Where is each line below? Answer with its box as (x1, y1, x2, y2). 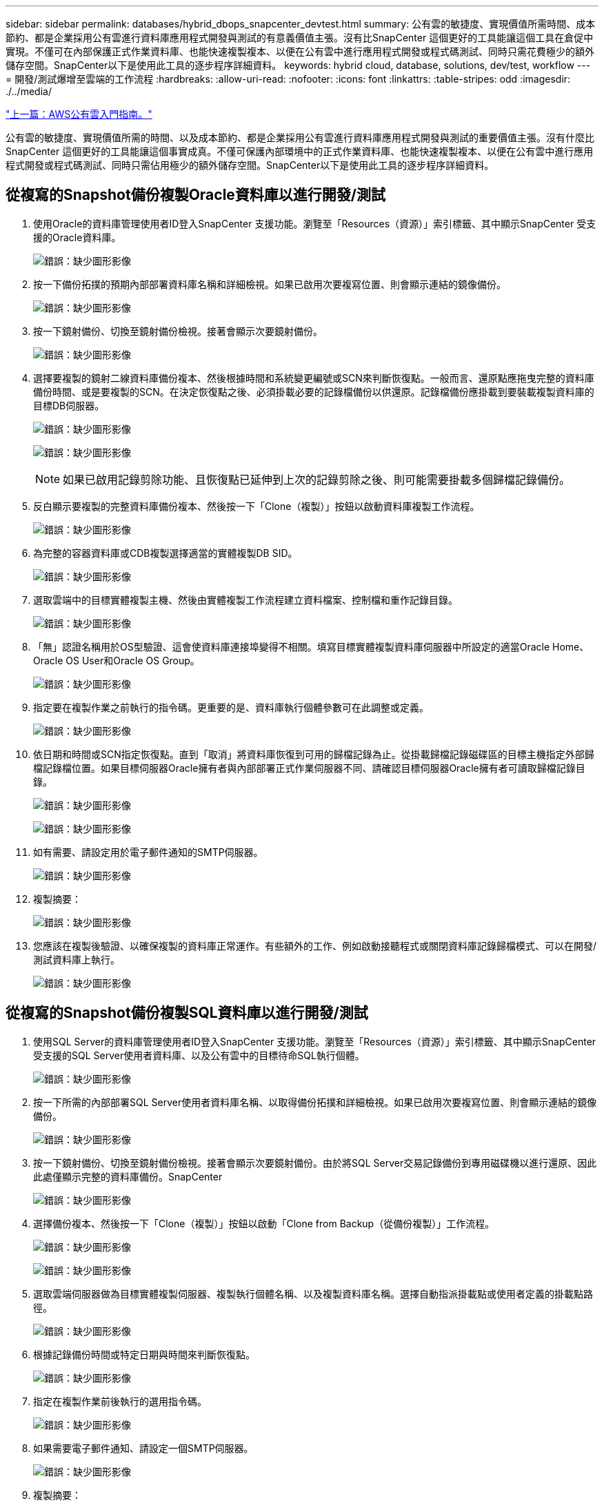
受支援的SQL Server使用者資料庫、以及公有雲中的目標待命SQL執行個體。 (33, 1049, 365, 1061)
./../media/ (6, 85, 52, 97)
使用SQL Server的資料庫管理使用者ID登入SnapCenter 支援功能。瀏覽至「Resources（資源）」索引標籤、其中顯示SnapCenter (33, 1035, 596, 1047)
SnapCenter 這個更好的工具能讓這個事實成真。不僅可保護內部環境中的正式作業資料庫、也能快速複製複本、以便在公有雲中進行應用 (6, 145, 594, 157)
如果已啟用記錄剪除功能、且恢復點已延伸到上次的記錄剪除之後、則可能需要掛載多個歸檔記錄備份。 (63, 472, 571, 487)
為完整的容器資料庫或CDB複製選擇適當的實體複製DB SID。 (33, 546, 298, 559)
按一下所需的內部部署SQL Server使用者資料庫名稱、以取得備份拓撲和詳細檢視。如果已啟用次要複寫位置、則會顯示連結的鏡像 (33, 1096, 597, 1108)
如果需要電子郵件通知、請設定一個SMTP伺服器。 (33, 1442, 254, 1454)
